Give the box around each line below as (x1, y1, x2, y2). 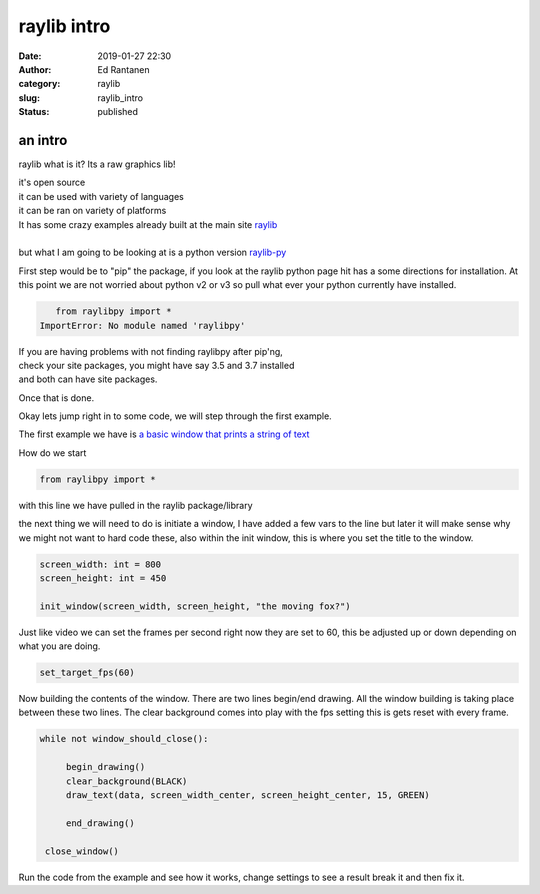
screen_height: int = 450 (39, 572, 167, 584)
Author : (18, 63, 52, 75)
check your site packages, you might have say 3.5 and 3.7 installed (18, 359, 295, 371)
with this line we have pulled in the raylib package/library (18, 499, 254, 511)
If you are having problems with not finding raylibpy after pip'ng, (18, 345, 284, 357)
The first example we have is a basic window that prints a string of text (18, 428, 310, 440)
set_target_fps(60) (39, 667, 135, 679)
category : (18, 78, 61, 90)
